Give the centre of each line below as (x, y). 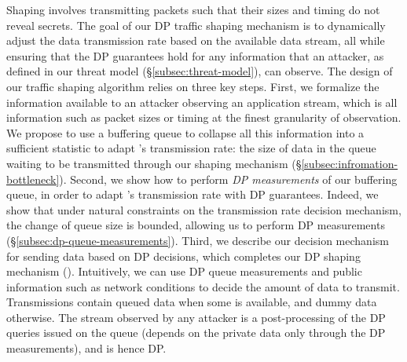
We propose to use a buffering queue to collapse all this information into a (185, 132)
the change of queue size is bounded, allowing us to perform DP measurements (196, 225)
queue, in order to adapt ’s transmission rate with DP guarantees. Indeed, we (192, 194)
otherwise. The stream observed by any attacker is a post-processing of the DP (196, 317)
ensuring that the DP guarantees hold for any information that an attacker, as (195, 55)
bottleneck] (33, 179)
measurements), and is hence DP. (86, 348)
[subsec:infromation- (350, 163)
